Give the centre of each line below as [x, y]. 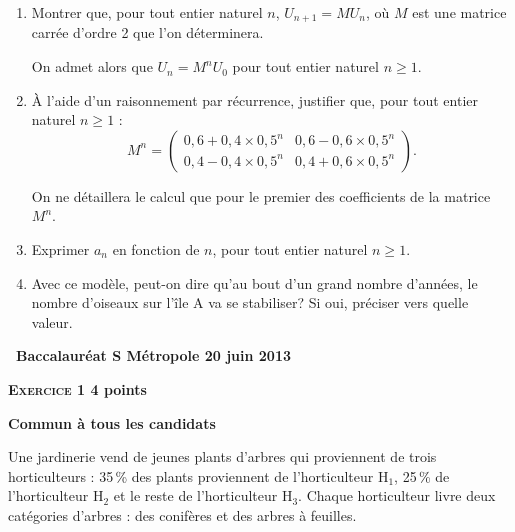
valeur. [52, 321]
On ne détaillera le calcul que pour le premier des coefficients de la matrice [261, 195]
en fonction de [156, 249]
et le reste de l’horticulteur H [203, 495]
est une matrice [459, 12]
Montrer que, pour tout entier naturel [147, 12]
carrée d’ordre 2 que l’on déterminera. [147, 32]
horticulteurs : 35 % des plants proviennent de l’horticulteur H [198, 475]
